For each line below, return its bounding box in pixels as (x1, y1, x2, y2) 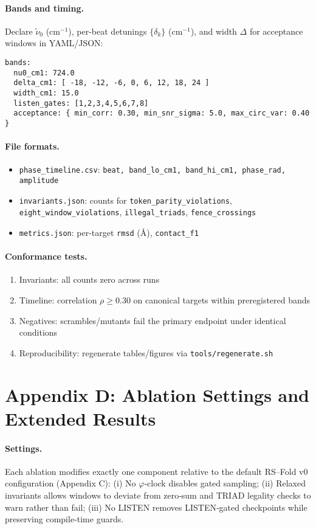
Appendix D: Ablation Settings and (5, 382, 310, 407)
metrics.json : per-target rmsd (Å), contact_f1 (19, 226, 199, 238)
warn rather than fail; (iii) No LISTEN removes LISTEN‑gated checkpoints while (5, 500, 307, 513)
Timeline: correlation (19, 294, 97, 306)
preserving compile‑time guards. (5, 513, 124, 525)
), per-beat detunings (68, 24, 147, 37)
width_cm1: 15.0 (13, 88, 79, 97)
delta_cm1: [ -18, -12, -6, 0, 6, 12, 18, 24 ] (13, 78, 210, 88)
